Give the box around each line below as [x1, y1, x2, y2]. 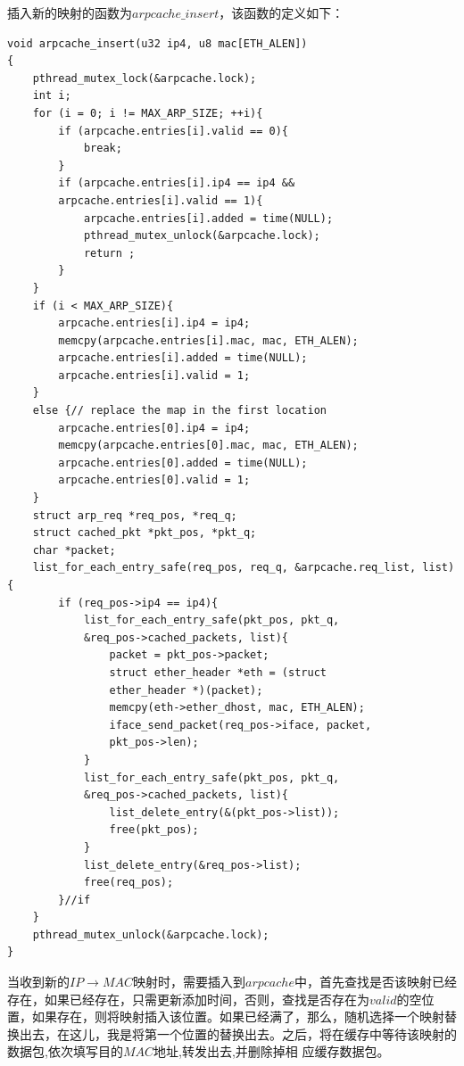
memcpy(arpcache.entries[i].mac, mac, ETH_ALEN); [58, 334, 359, 347]
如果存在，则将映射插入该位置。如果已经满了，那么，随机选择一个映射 [31, 1007, 444, 1026]
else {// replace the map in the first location [32, 404, 327, 417]
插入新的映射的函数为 [7, 4, 132, 21]
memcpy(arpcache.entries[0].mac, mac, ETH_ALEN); [58, 439, 359, 452]
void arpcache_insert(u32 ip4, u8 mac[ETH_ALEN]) [7, 37, 308, 50]
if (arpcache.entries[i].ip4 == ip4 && [58, 177, 295, 190]
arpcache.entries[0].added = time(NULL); [58, 456, 308, 469]
